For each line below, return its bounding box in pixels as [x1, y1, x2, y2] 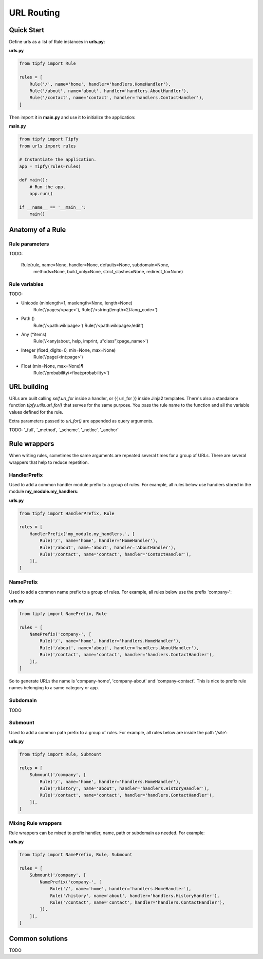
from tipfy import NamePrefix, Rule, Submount [19, 852, 132, 858]
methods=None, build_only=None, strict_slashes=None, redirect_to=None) [33, 268, 183, 274]
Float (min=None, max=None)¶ [21, 363, 84, 369]
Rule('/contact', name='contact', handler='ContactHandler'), [39, 552, 192, 557]
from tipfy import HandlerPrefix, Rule [19, 510, 114, 516]
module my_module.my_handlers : [9, 488, 78, 495]
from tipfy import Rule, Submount [19, 752, 102, 757]
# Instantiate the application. [19, 157, 97, 162]
